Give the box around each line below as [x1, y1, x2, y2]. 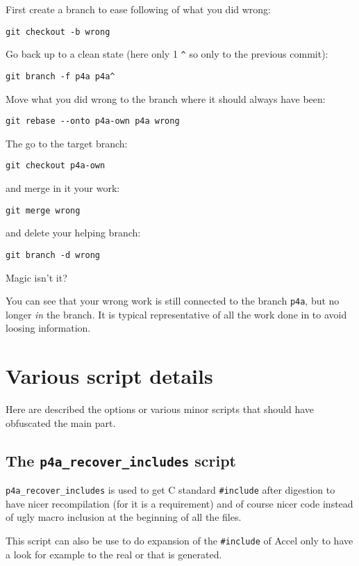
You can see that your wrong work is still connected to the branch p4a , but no [6, 293, 340, 308]
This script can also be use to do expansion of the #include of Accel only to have [6, 533, 353, 547]
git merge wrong [6, 205, 81, 216]
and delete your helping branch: [6, 225, 141, 240]
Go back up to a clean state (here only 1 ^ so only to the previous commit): [6, 47, 328, 61]
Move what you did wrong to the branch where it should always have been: [6, 91, 326, 106]
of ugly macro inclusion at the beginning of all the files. [6, 510, 242, 524]
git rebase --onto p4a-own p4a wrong [6, 116, 180, 127]
